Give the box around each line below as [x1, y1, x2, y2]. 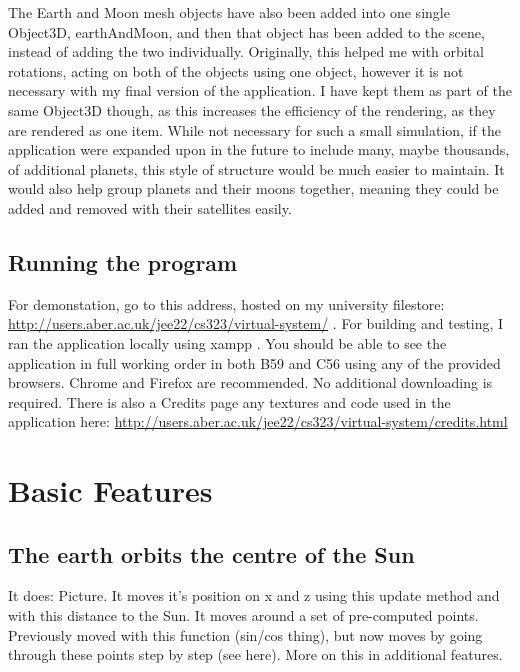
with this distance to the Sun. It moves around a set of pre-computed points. [8, 605, 479, 626]
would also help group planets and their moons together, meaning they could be [8, 178, 499, 199]
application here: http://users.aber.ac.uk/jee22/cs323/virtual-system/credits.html [8, 411, 508, 432]
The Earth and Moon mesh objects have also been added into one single [8, 2, 450, 22]
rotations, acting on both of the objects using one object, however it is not [8, 60, 464, 81]
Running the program [8, 246, 238, 277]
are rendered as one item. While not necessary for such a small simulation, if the [8, 119, 501, 140]
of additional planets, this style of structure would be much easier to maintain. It [8, 158, 505, 179]
